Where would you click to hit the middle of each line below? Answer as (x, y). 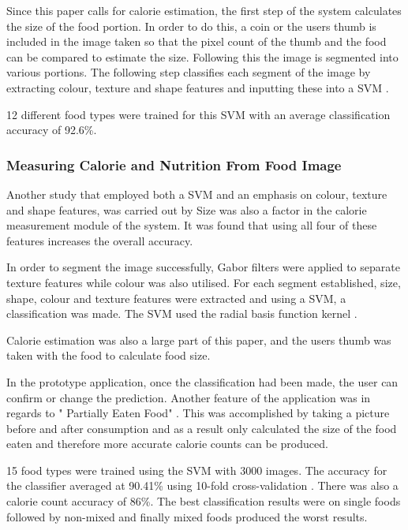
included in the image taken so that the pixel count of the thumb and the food (197, 41)
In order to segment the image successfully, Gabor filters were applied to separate (203, 267)
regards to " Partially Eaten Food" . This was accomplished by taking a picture (198, 413)
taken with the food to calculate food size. (109, 355)
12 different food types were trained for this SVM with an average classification (198, 114)
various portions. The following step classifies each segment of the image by (189, 72)
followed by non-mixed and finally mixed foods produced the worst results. (187, 516)
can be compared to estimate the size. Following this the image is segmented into (202, 56)
